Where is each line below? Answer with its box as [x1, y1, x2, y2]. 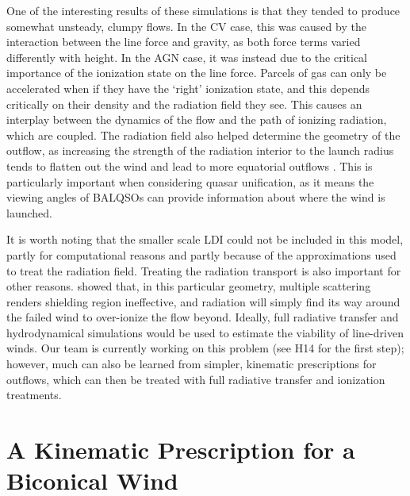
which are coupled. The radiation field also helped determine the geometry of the [6, 126, 400, 143]
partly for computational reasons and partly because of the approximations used [6, 246, 397, 263]
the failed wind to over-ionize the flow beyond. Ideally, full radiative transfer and [6, 309, 399, 325]
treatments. [6, 386, 62, 403]
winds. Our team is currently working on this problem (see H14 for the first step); [6, 340, 404, 356]
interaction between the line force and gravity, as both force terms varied [6, 33, 361, 50]
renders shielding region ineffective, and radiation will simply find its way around [6, 293, 400, 310]
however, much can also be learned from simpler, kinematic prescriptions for [6, 356, 377, 372]
